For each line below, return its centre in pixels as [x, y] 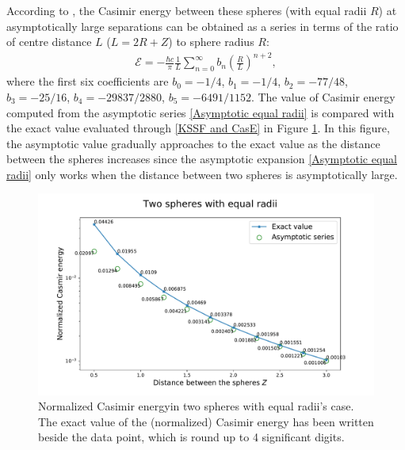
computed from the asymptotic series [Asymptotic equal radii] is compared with [201, 112]
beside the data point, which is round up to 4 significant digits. [191, 437]
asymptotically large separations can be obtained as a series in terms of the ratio [202, 26]
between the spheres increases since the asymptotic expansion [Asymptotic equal [202, 159]
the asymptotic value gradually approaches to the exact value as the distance [193, 143]
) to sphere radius [211, 42]
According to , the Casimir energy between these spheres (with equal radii [187, 10]
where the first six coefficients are [88, 81]
